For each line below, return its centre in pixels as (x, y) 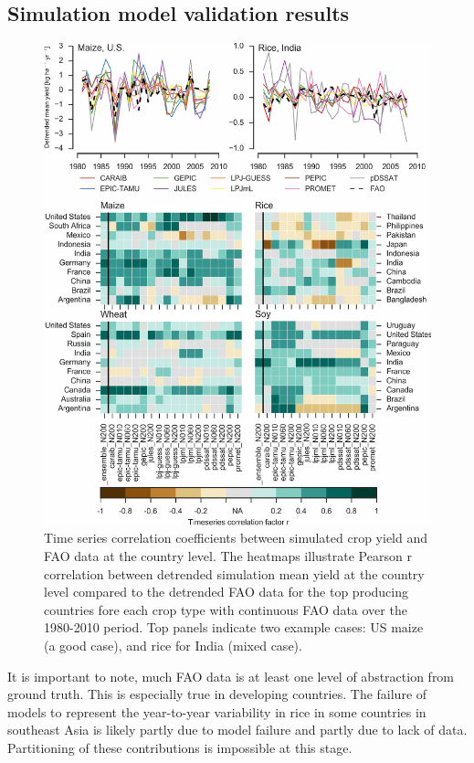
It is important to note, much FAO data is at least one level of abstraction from (231, 676)
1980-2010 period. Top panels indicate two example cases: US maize (234, 627)
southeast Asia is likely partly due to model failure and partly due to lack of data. (237, 730)
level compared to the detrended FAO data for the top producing (226, 592)
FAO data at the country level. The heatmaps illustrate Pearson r (228, 555)
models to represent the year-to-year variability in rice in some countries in (217, 711)
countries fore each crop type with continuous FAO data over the (226, 609)
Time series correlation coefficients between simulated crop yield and (236, 538)
